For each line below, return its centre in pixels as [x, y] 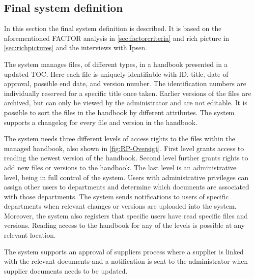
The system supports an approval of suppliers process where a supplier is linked [124, 251]
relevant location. [30, 235]
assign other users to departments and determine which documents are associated [127, 187]
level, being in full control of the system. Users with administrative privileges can [126, 177]
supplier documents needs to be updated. [66, 270]
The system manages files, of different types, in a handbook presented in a [116, 64]
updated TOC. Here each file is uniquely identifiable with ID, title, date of [116, 74]
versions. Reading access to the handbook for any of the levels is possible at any [125, 225]
